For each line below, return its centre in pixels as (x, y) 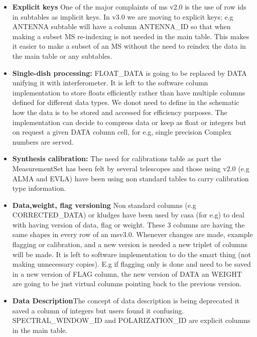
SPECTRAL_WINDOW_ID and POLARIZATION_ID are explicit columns (131, 320)
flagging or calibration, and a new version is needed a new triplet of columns (130, 244)
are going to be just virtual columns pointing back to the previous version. (127, 284)
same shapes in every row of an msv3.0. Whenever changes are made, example (133, 234)
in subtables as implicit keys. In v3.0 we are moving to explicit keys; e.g (123, 16)
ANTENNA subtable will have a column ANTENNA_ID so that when (121, 26)
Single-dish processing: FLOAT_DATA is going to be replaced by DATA (130, 73)
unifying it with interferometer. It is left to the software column (110, 83)
